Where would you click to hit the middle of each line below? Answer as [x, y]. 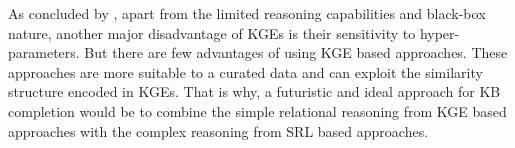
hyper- [439, 32]
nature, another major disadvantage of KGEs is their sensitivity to [212, 32]
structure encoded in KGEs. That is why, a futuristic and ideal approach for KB [254, 91]
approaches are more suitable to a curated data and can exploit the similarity [245, 71]
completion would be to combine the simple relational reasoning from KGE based [257, 110]
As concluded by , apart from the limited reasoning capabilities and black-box [247, 13]
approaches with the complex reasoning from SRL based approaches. [218, 130]
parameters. [44, 52]
